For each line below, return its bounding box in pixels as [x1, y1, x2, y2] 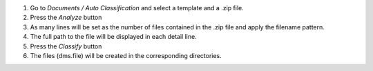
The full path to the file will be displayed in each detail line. [30, 33, 197, 41]
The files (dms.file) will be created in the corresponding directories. [30, 51, 222, 59]
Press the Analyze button [30, 14, 102, 22]
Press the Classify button [30, 42, 102, 51]
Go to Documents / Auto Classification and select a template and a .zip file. [30, 4, 245, 12]
